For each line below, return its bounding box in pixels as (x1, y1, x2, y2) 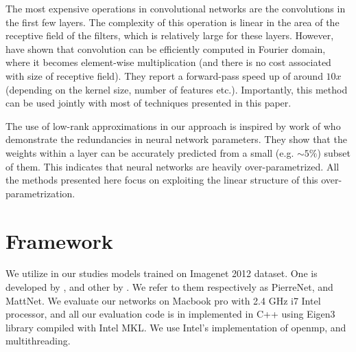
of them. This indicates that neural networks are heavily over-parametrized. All (5, 159, 340, 173)
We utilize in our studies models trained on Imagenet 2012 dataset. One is (5, 266, 318, 280)
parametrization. (5, 186, 75, 200)
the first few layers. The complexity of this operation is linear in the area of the (5, 14, 340, 29)
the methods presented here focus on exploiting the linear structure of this (5, 173, 318, 187)
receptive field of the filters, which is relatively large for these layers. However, (5, 28, 334, 43)
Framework (5, 226, 113, 254)
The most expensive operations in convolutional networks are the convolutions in (5, 1, 346, 15)
